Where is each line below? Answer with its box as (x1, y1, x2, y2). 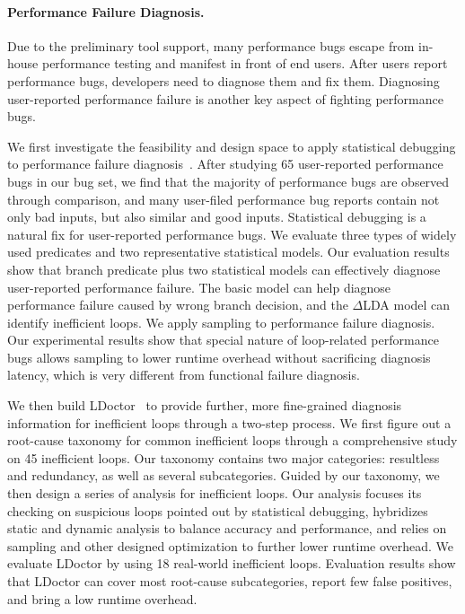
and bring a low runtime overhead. (7, 589, 197, 608)
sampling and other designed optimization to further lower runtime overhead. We (7, 536, 454, 555)
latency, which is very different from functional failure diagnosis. (7, 365, 360, 384)
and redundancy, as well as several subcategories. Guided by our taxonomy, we (7, 466, 440, 485)
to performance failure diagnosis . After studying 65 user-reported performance (7, 154, 443, 173)
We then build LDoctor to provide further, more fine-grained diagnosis (7, 396, 402, 415)
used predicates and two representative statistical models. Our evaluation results (7, 242, 450, 261)
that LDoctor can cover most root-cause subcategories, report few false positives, (7, 572, 452, 591)
